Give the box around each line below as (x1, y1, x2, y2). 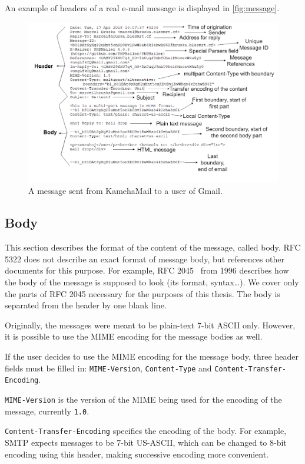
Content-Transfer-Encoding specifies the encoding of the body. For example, (5, 424, 287, 437)
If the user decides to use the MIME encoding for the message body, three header (5, 350, 299, 363)
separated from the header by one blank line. (5, 299, 167, 311)
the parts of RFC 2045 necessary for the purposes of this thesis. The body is (5, 287, 280, 300)
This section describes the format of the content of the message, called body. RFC (5, 241, 301, 254)
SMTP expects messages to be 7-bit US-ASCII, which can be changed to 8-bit (5, 436, 287, 448)
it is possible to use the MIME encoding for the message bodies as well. (5, 330, 263, 343)
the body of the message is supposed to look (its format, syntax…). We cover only (5, 276, 299, 288)
